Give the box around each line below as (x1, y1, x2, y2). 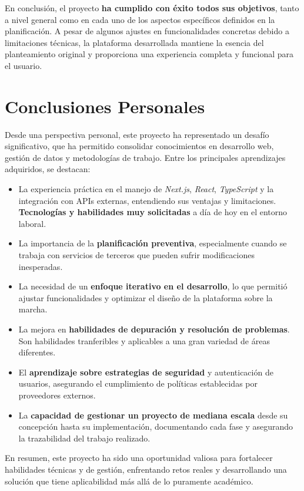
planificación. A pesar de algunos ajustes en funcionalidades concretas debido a (5, 25, 289, 37)
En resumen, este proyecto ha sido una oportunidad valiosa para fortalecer (5, 452, 273, 464)
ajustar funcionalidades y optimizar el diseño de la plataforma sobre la (18, 291, 273, 304)
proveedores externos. (18, 388, 96, 401)
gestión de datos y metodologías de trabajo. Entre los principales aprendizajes (5, 151, 286, 163)
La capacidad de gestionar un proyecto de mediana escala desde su (18, 408, 288, 421)
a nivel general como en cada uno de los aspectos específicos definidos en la (5, 13, 275, 25)
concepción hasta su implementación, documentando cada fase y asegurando (18, 420, 293, 433)
